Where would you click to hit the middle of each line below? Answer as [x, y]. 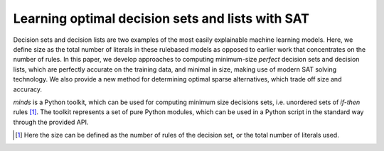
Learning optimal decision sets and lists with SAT [161, 18]
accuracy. [28, 89]
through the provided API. [51, 122]
